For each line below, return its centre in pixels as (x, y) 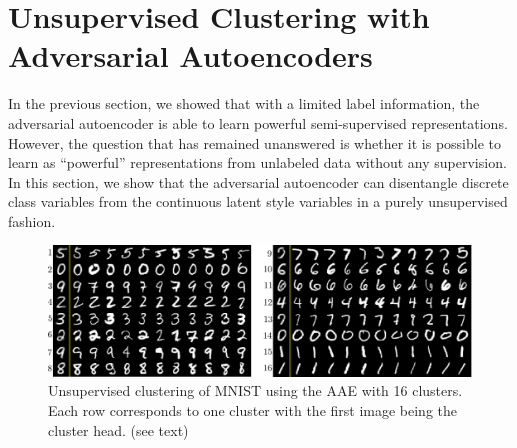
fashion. (32, 220)
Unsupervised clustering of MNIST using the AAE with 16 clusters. (255, 390)
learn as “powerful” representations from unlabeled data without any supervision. (257, 162)
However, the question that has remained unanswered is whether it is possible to (254, 142)
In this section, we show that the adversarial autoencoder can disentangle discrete (258, 181)
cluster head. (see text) (118, 429)
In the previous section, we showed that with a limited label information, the (244, 103)
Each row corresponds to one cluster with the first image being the (253, 409)
